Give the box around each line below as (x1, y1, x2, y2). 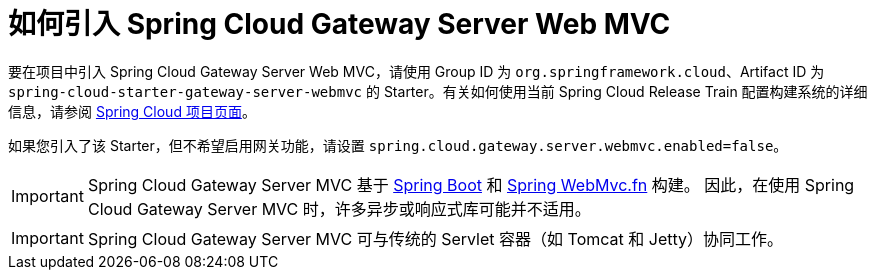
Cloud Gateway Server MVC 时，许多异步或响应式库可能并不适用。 (87, 198, 591, 219)
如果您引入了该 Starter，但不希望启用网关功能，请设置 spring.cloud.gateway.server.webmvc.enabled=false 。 (8, 136, 788, 154)
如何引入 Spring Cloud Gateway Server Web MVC (8, 7, 671, 41)
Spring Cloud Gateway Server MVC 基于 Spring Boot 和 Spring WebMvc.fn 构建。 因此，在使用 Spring (87, 174, 855, 195)
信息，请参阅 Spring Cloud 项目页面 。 (8, 102, 256, 120)
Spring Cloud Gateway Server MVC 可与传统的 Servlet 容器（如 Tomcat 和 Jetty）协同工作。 (87, 228, 783, 249)
